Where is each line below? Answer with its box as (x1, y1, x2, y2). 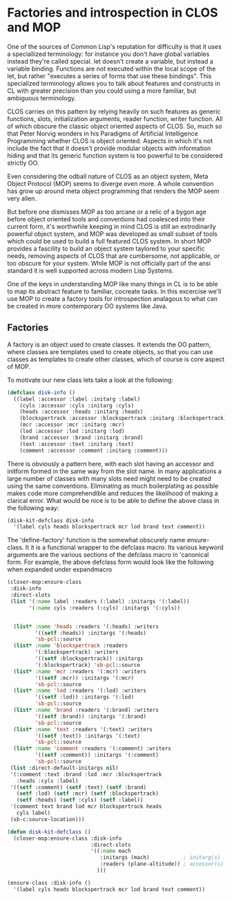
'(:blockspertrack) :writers (35, 649, 119, 656)
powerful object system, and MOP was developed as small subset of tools (7, 230, 217, 238)
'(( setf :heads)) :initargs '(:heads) (35, 630, 147, 636)
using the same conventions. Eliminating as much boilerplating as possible (7, 481, 219, 490)
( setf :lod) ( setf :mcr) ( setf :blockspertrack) (16, 790, 159, 797)
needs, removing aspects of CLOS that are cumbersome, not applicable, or (7, 251, 220, 260)
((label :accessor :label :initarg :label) (13, 396, 140, 403)
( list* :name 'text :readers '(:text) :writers (13, 726, 153, 733)
